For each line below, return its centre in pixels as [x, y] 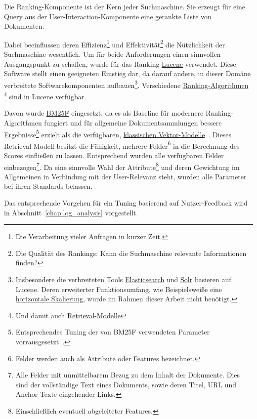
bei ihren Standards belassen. [48, 186]
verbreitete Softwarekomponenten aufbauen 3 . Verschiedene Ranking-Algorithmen [126, 84]
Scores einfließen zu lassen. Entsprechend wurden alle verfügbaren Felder [114, 155]
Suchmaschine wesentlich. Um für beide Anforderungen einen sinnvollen [112, 54]
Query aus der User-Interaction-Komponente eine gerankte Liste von [108, 16]
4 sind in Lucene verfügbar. [45, 96]
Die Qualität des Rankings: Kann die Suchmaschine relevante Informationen [131, 253]
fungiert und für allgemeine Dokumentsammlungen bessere [133, 122]
